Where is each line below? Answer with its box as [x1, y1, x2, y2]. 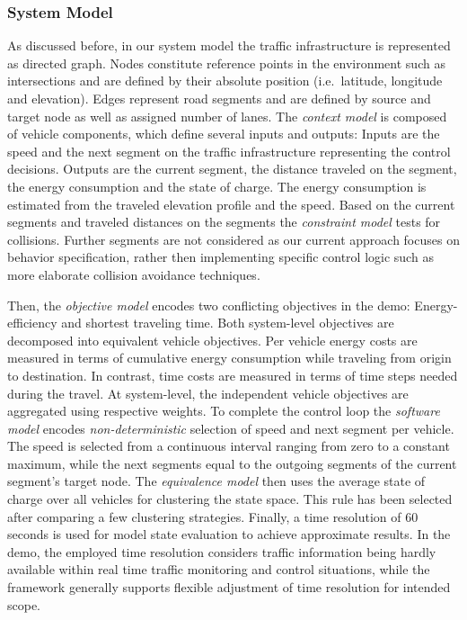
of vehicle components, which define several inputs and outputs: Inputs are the [7, 124, 440, 143]
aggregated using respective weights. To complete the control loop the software [7, 401, 440, 420]
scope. [7, 595, 41, 614]
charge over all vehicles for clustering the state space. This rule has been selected [7, 490, 453, 508]
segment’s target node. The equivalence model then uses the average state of [7, 472, 426, 490]
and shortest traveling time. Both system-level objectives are [61, 313, 394, 332]
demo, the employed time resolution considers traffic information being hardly [7, 542, 436, 561]
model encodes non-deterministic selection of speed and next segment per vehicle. [7, 418, 454, 437]
